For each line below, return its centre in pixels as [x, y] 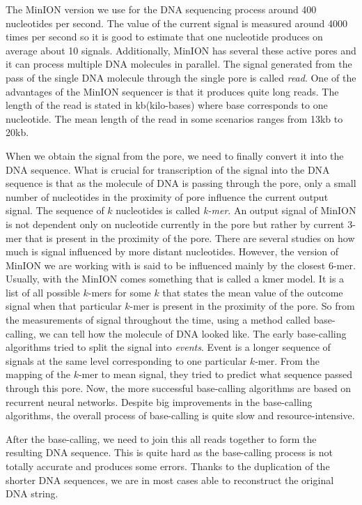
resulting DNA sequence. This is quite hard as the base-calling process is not [169, 452]
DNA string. [32, 493]
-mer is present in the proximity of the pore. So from [242, 306]
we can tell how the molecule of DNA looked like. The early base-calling [193, 333]
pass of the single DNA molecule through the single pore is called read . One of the [181, 77]
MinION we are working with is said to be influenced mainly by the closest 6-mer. [181, 265]
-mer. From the [287, 360]
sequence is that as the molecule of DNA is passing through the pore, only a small [181, 183]
